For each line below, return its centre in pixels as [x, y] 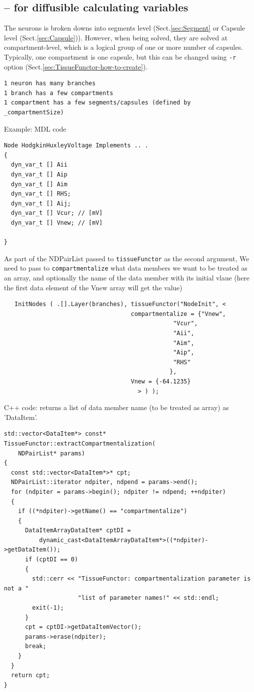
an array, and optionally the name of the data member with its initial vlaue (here [127, 278]
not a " [16, 588]
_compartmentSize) [34, 113]
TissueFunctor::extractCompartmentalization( [80, 443]
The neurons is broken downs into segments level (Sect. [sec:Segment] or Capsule [125, 28]
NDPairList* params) [51, 453]
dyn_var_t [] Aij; [41, 203]
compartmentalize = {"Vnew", [178, 314]
